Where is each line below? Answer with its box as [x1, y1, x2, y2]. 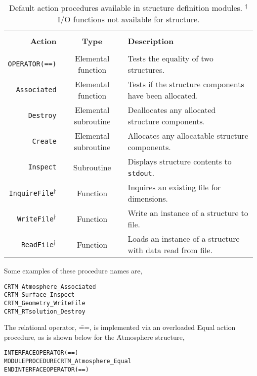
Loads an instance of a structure [128, 233, 240, 244]
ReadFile [21, 240, 54, 249]
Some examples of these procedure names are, [4, 266, 142, 275]
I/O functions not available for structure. [57, 13, 200, 25]
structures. [128, 64, 165, 75]
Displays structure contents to [128, 156, 232, 167]
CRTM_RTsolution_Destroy [4, 308, 86, 315]
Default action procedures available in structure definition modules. [9, 2, 243, 13]
